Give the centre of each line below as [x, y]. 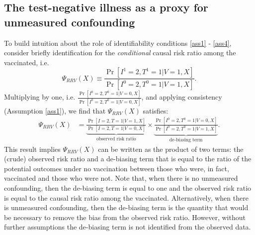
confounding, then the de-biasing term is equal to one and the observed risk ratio [128, 187]
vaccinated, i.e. [27, 62]
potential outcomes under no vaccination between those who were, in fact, [117, 168]
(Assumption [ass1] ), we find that [55, 110]
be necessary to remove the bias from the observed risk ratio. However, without [125, 217]
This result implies [32, 149]
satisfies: [156, 110]
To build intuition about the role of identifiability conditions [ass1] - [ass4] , [118, 43]
